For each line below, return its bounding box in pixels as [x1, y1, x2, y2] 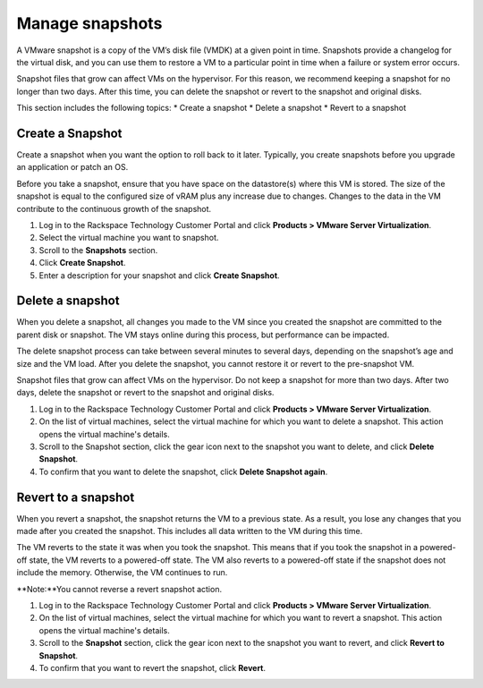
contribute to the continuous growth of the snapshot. [16, 203, 212, 214]
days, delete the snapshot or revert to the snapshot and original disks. [16, 387, 275, 398]
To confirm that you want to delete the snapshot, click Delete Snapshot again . [38, 466, 328, 477]
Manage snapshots [16, 13, 163, 33]
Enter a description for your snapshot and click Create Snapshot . [38, 269, 281, 281]
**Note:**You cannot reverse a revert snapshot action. [16, 583, 223, 594]
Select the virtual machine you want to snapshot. [38, 233, 219, 243]
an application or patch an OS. [16, 162, 129, 173]
